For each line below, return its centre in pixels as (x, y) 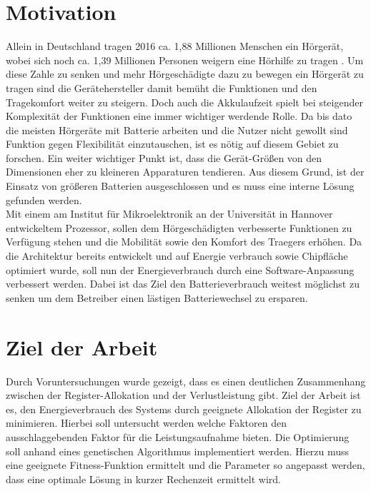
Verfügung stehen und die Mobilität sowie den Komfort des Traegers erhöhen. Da (184, 242)
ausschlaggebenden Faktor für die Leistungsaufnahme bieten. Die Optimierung (178, 436)
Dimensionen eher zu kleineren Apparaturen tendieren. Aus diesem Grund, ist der (185, 172)
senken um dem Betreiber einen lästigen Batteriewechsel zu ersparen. (157, 297)
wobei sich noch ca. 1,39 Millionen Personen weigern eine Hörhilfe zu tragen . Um (185, 60)
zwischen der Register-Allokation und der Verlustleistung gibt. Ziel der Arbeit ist (183, 395)
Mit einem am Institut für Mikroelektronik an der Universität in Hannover (169, 214)
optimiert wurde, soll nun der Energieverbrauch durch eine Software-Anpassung (180, 269)
